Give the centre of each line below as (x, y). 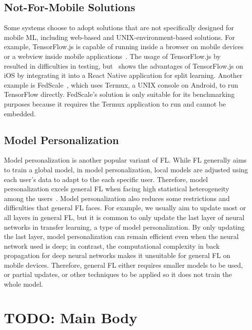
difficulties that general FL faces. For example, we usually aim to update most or (125, 208)
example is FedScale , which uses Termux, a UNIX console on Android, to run (121, 84)
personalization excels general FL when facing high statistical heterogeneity (117, 189)
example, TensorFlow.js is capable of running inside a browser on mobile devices (124, 46)
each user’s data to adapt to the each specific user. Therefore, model (106, 179)
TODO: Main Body (71, 317)
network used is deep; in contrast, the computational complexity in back (112, 246)
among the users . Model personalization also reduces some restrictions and (117, 198)
